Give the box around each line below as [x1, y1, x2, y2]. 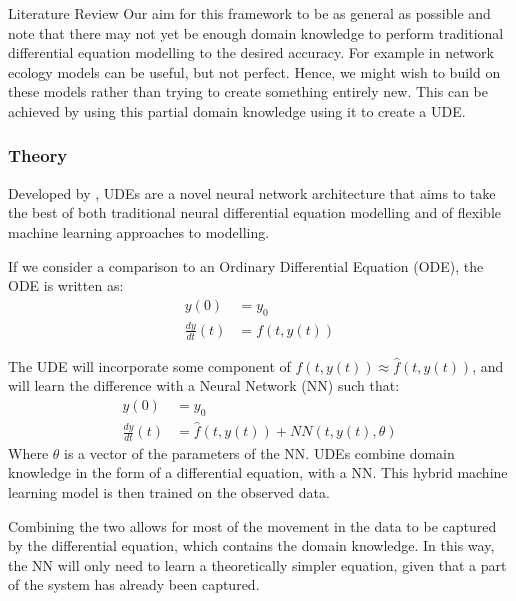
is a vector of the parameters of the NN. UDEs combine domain [64, 442, 455, 463]
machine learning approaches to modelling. [8, 221, 270, 242]
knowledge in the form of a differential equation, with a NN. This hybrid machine [8, 462, 508, 483]
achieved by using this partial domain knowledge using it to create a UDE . [8, 100, 466, 121]
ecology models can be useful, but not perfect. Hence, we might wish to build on [8, 61, 501, 82]
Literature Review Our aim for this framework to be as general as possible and [8, 3, 491, 23]
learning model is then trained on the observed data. [8, 482, 330, 503]
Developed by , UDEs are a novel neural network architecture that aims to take [8, 182, 496, 203]
